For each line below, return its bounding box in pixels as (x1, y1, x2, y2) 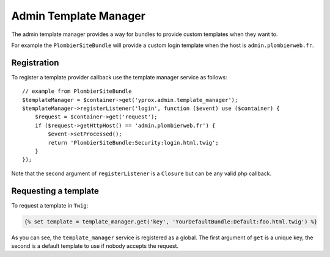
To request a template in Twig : (11, 201, 89, 209)
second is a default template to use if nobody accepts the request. (11, 242, 179, 250)
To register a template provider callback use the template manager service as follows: (11, 73, 227, 81)
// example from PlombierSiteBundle (22, 88, 132, 95)
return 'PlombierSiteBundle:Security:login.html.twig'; (48, 139, 219, 146)
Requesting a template (11, 186, 99, 196)
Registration (11, 57, 59, 68)
